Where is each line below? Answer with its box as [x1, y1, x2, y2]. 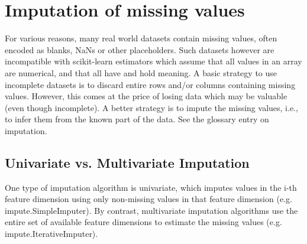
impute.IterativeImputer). [5, 227, 98, 240]
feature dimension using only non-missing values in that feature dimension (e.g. [5, 193, 292, 205]
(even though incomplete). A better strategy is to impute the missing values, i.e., [5, 101, 298, 113]
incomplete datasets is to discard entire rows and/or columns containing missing [5, 78, 296, 90]
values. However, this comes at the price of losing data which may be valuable [5, 90, 287, 102]
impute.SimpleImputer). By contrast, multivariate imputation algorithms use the [5, 204, 298, 216]
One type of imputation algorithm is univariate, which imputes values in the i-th [5, 181, 297, 193]
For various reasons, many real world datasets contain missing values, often [5, 32, 277, 44]
